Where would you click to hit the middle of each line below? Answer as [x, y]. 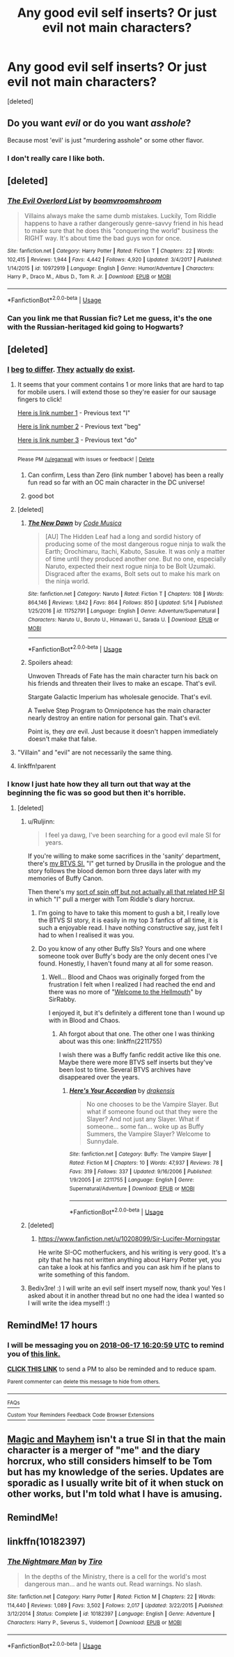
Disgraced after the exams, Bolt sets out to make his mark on [133, 573]
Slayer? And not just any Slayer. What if [143, 1119]
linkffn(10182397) [46, 1541]
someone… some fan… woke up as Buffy [145, 1126]
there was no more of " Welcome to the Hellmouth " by [125, 992]
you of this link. [34, 1354]
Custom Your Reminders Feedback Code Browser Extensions [81, 1415]
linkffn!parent [37, 766]
